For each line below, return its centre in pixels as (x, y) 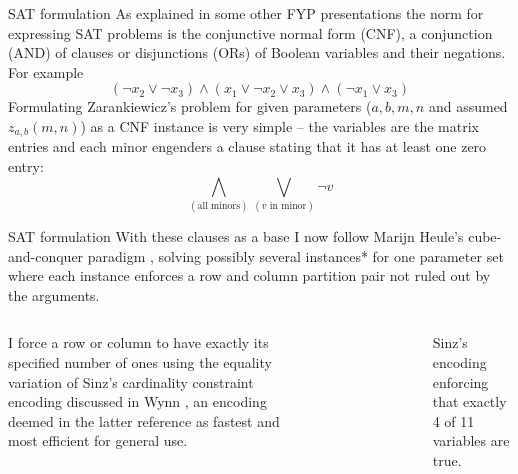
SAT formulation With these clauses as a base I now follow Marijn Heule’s (236, 235)
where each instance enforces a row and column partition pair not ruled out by (249, 275)
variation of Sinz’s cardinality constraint (131, 381)
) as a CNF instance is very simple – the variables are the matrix (279, 125)
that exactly (469, 401)
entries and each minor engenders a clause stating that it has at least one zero (247, 146)
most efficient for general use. (98, 440)
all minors (219, 205)
